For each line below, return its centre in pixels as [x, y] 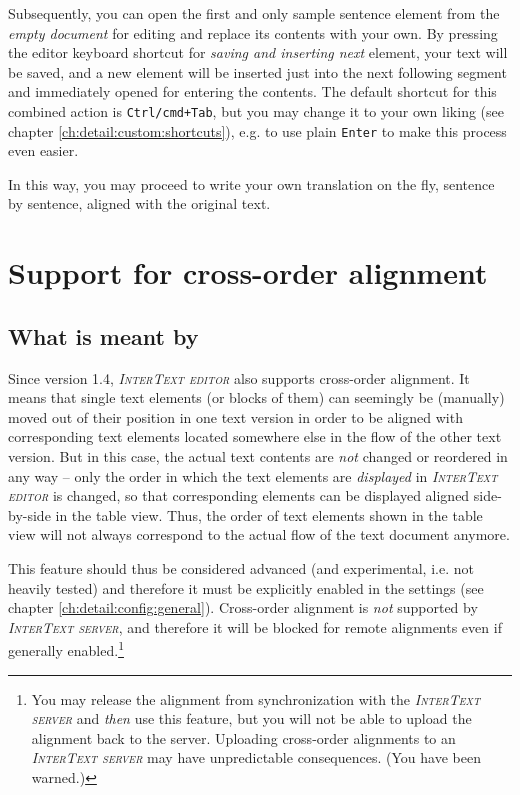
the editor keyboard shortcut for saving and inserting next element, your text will [258, 52]
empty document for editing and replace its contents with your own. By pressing [253, 32]
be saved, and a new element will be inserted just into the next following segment [257, 71]
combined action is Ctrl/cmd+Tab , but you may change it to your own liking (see [256, 110]
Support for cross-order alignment [248, 272]
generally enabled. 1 [66, 649]
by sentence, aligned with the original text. [139, 203]
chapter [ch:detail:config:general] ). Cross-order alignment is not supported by [243, 607]
